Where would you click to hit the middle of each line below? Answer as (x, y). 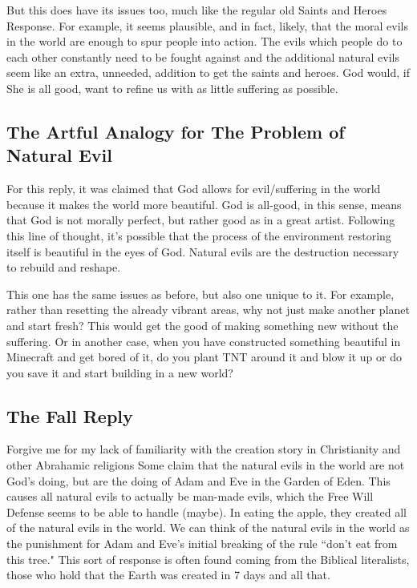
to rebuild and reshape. (64, 267)
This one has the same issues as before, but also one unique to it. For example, (200, 294)
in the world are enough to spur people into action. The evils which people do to (204, 41)
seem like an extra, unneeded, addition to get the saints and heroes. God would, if (208, 72)
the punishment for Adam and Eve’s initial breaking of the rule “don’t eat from (202, 544)
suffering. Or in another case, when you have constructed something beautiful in (204, 341)
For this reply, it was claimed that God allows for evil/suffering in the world (194, 189)
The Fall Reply (70, 415)
